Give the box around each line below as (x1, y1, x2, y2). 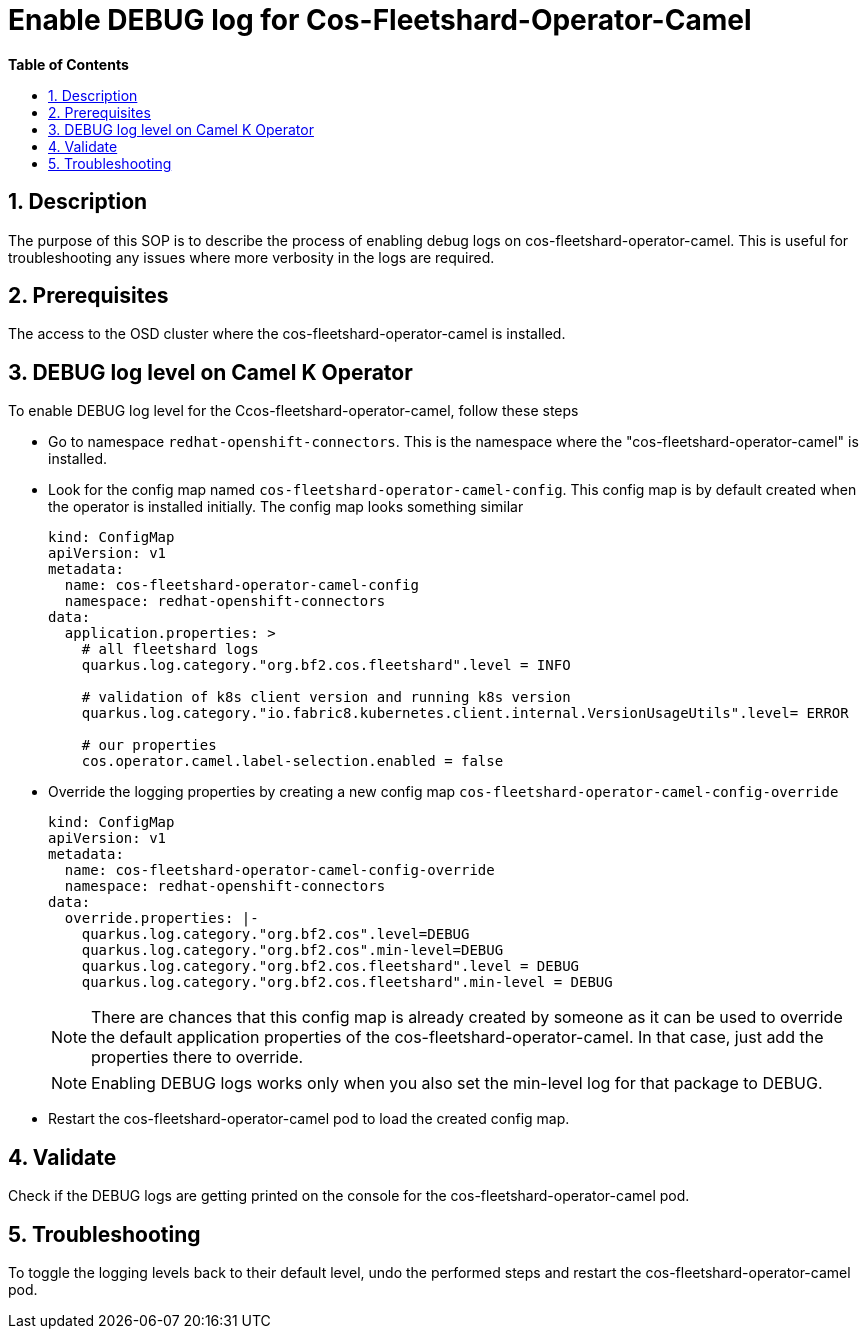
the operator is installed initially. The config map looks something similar (48, 498, 524, 516)
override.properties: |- (64, 910, 259, 927)
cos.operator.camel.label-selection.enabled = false (81, 753, 504, 770)
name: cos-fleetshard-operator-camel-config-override (64, 862, 495, 879)
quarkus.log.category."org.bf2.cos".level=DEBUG (81, 926, 470, 943)
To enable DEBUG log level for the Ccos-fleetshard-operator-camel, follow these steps (8, 402, 579, 420)
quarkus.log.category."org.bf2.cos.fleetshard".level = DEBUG (81, 958, 580, 975)
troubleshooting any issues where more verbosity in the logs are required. (8, 248, 495, 266)
